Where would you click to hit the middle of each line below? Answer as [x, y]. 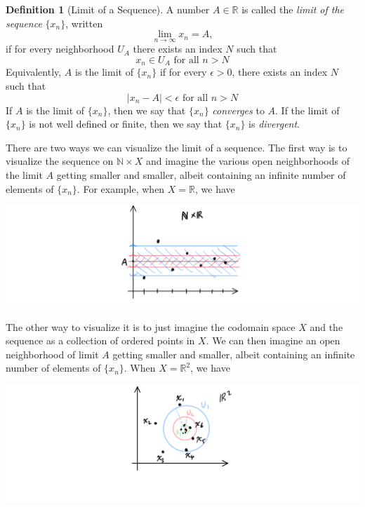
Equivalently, [34, 72]
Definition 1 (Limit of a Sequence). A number [108, 9]
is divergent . [274, 124]
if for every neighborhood [60, 49]
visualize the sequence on [60, 161]
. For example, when [121, 188]
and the [326, 326]
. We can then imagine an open [273, 340]
